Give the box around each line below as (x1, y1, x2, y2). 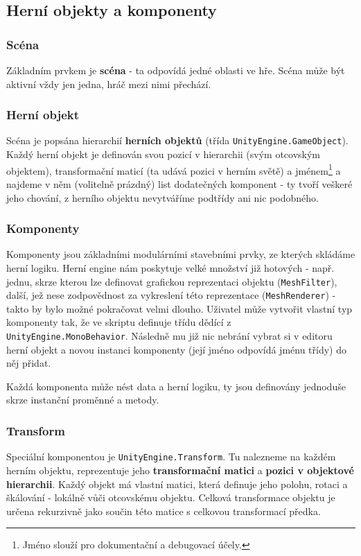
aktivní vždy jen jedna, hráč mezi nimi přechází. (6, 76, 211, 91)
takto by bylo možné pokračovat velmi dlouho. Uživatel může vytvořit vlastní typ (6, 301, 353, 315)
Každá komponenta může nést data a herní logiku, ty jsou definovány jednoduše (6, 379, 346, 393)
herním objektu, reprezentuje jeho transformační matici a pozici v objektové (6, 462, 354, 477)
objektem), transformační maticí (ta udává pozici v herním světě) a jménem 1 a (6, 161, 341, 177)
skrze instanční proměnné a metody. (6, 392, 159, 407)
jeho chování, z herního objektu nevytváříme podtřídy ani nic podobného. (6, 190, 319, 205)
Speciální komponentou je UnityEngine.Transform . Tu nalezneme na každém (6, 449, 336, 464)
